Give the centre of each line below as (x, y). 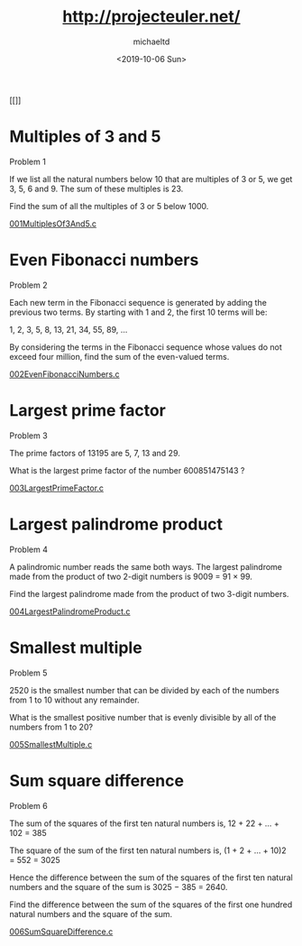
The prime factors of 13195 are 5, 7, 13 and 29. (95, 453)
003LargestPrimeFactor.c (57, 488)
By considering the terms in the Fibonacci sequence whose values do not (146, 347)
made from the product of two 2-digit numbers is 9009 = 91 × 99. (131, 576)
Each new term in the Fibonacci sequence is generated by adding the (138, 302)
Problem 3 (28, 436)
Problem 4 (28, 549)
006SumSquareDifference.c (61, 932)
